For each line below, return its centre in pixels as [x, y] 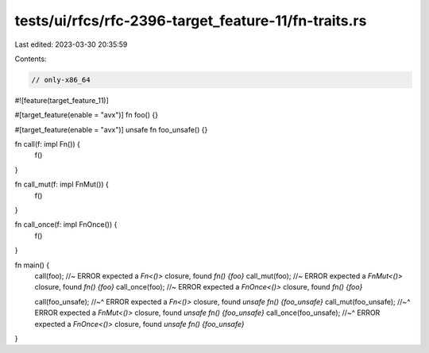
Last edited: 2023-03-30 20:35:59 [71, 44]
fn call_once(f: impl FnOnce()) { [66, 224]
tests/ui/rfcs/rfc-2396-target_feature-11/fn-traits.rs [191, 21]
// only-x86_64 [61, 80]
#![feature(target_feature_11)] [62, 100]
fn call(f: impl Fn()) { [48, 144]
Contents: [31, 59]
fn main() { [32, 265]
